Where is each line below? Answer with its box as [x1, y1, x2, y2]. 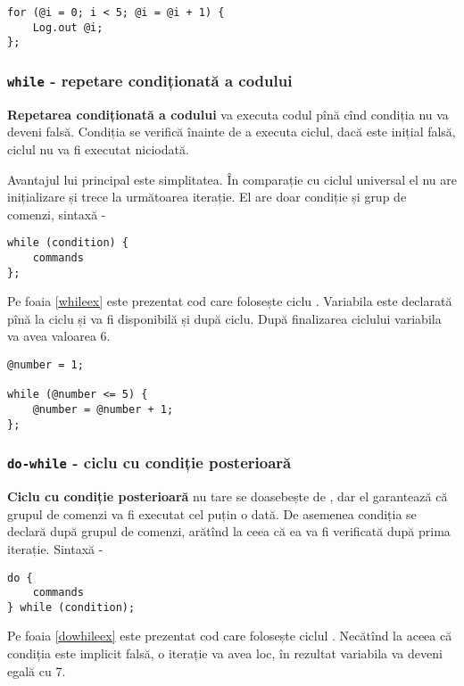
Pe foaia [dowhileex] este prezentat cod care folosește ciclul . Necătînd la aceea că [7, 626, 452, 645]
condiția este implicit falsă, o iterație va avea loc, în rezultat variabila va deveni [7, 644, 443, 663]
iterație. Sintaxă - [7, 539, 104, 558]
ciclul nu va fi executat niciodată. [7, 139, 189, 158]
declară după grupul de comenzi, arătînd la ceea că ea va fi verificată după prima [7, 522, 451, 541]
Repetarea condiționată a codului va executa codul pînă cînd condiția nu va [7, 104, 449, 123]
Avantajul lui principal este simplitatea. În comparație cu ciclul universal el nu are [7, 169, 458, 188]
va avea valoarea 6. [7, 326, 111, 345]
